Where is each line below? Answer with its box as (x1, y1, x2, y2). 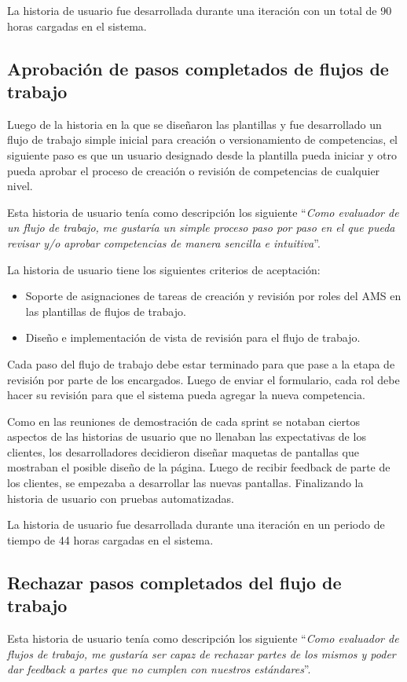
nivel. (7, 178, 33, 194)
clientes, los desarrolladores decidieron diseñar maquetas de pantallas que (7, 443, 359, 460)
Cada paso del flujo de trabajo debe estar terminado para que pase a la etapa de (7, 355, 395, 372)
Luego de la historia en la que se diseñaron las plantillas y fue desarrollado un (7, 115, 382, 132)
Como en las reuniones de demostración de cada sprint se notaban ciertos (7, 412, 360, 429)
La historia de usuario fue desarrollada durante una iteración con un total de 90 (7, 2, 392, 18)
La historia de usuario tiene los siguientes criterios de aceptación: (7, 261, 321, 277)
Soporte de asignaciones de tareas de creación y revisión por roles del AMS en (25, 288, 401, 304)
